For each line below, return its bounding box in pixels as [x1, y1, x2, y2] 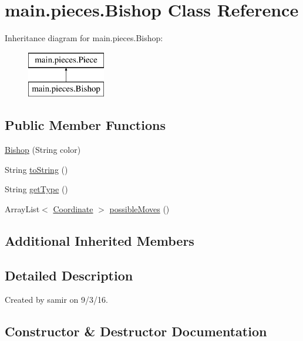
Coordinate [53, 202, 93, 215]
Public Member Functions [5, 116, 166, 134]
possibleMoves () [109, 202, 170, 215]
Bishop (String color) [5, 143, 81, 156]
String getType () [5, 183, 68, 195]
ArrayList [5, 202, 40, 215]
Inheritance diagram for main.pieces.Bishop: [5, 32, 163, 44]
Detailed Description [5, 266, 133, 284]
